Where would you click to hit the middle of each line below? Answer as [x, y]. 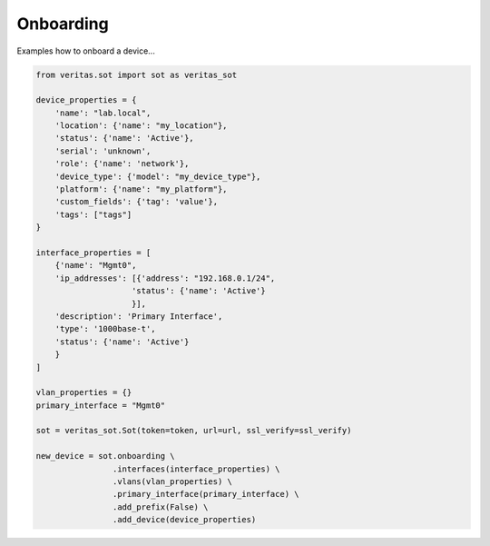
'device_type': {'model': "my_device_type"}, [158, 176]
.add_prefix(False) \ [160, 507]
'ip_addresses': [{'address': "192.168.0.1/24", [165, 278]
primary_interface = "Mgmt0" [101, 405]
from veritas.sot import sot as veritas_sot [137, 74]
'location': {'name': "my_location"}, [141, 126]
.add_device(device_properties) [184, 520]
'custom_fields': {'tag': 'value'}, [136, 202]
